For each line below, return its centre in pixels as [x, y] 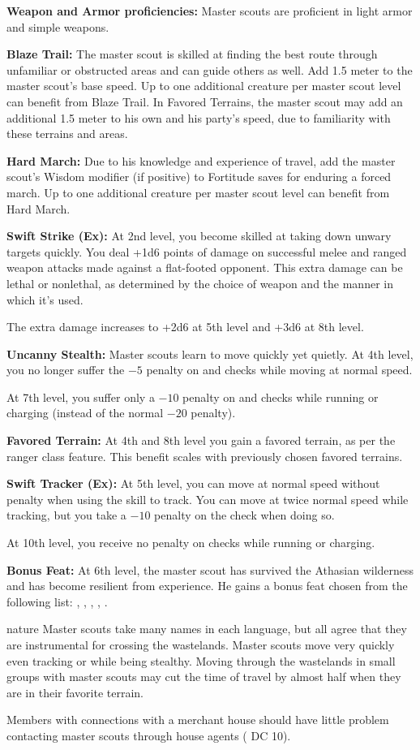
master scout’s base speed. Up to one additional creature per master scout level [204, 86]
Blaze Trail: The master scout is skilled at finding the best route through [192, 54]
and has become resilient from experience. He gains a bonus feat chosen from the [207, 586]
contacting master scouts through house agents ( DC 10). [149, 735]
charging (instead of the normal [85, 413]
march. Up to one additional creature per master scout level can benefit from [198, 192]
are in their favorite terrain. [75, 692]
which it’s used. [45, 299]
